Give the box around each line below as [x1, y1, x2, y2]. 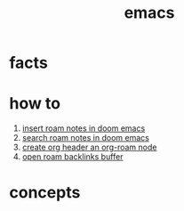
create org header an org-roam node [21, 142, 157, 153]
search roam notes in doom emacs [21, 133, 149, 143]
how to [9, 93, 60, 114]
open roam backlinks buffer [21, 151, 124, 162]
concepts [9, 183, 81, 203]
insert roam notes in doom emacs [21, 123, 146, 134]
